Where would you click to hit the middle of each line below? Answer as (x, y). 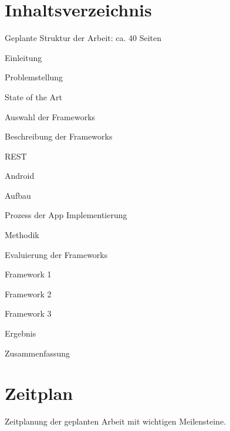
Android (20, 176)
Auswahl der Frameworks (50, 116)
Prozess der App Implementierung (66, 215)
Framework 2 (28, 293)
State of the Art (34, 96)
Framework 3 (28, 313)
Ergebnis (21, 333)
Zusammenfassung (38, 353)
